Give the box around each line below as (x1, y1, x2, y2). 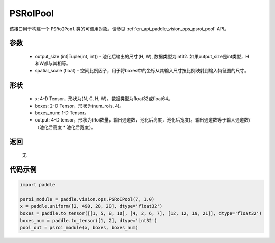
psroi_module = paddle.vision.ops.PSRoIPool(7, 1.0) (20, 196, 155, 202)
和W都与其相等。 (35, 60, 71, 66)
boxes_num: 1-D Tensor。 (35, 110, 89, 116)
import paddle (20, 182, 56, 188)
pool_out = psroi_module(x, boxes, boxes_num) (20, 225, 139, 231)
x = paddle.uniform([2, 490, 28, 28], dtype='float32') (20, 203, 163, 209)
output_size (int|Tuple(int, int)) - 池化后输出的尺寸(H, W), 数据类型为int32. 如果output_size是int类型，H (35, 53, 249, 59)
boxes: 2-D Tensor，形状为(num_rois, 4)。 (35, 103, 124, 109)
